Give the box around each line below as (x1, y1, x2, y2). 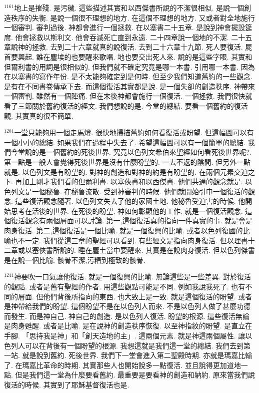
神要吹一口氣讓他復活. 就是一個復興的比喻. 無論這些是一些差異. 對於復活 (14, 271, 251, 282)
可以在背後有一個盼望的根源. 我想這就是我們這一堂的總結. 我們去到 (24, 340, 244, 350)
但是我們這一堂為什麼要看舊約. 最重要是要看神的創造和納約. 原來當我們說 (15, 369, 255, 380)
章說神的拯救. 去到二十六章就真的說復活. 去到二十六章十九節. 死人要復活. (4, 42, 243, 52)
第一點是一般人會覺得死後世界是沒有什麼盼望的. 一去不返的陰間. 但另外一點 (4, 156, 251, 167)
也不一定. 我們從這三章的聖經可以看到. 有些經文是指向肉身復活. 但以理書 (10, 235, 248, 245)
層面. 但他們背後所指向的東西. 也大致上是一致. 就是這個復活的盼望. (17, 291, 236, 301)
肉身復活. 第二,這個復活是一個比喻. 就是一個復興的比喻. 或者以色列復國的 (4, 225, 243, 236)
